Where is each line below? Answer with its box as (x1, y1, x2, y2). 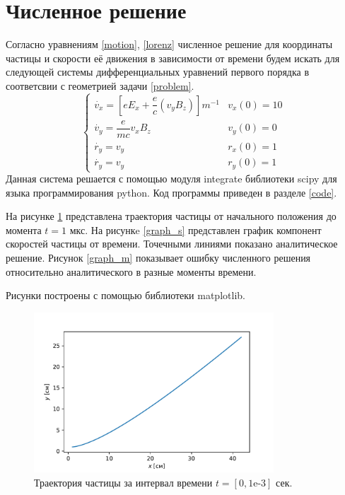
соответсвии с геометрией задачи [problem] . (6, 78, 194, 93)
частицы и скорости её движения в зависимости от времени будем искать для (6, 50, 340, 65)
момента (6, 222, 42, 237)
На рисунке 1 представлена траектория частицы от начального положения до (6, 209, 337, 223)
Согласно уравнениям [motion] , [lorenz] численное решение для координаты (6, 37, 333, 52)
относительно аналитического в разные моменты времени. (6, 264, 257, 279)
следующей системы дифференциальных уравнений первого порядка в (6, 64, 310, 79)
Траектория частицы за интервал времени (34, 474, 213, 489)
